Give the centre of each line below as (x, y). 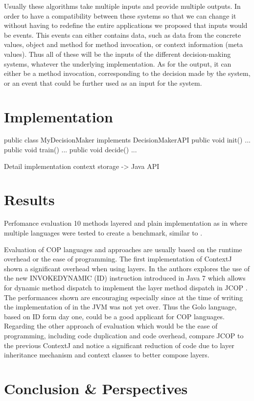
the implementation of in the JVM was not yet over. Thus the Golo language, (120, 307)
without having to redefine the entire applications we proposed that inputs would (126, 25)
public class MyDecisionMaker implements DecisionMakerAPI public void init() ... (127, 140)
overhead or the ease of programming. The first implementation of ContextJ (118, 259)
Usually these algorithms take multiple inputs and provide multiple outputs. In (122, 6)
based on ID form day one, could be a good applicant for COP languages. (114, 316)
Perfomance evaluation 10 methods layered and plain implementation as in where (126, 223)
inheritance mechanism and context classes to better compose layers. (107, 355)
